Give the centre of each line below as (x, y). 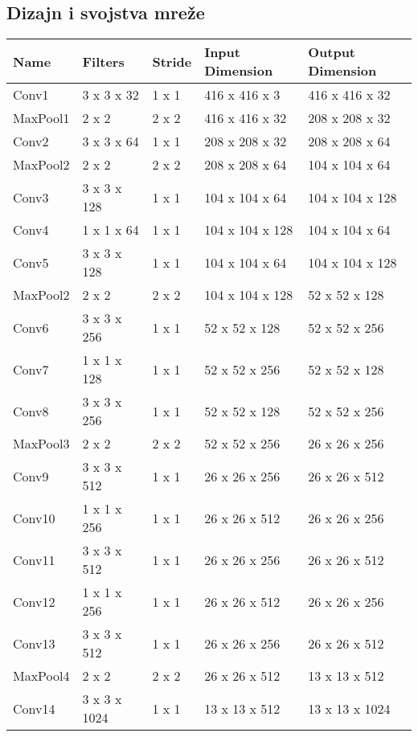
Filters (103, 61)
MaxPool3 (41, 444)
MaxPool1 (41, 118)
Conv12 (34, 601)
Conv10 (34, 518)
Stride (172, 61)
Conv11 (34, 559)
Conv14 (34, 708)
